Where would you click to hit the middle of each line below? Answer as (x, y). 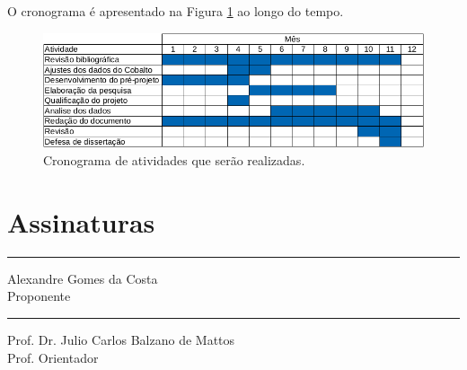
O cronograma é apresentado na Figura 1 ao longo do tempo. (176, 11)
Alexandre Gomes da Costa (83, 278)
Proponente (39, 296)
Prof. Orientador (53, 357)
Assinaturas (81, 221)
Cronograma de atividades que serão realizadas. (174, 160)
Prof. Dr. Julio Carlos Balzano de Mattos (121, 339)
